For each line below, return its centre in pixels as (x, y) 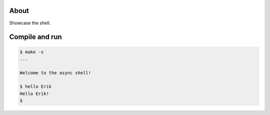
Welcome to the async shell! (55, 73)
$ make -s (32, 52)
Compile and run (35, 37)
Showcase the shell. (30, 23)
